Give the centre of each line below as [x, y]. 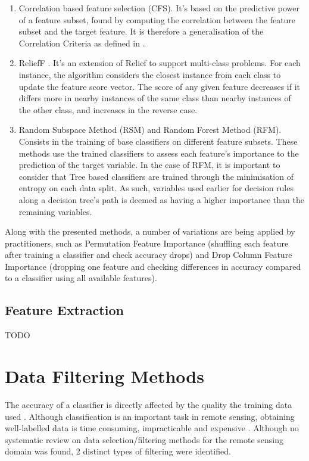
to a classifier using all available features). [81, 278]
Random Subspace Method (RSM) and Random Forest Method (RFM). [150, 130]
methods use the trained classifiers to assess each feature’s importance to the [159, 153]
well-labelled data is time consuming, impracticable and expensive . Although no [152, 428]
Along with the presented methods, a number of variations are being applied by [150, 231]
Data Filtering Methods [104, 376]
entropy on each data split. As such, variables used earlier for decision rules [156, 188]
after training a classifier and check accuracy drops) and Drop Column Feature [149, 255]
